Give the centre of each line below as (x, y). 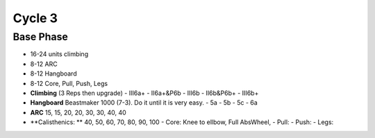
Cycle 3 (35, 18)
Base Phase (41, 37)
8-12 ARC (44, 64)
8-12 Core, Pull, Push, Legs (69, 83)
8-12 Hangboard (53, 74)
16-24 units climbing (59, 54)
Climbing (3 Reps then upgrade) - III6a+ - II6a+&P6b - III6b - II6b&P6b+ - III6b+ (144, 93)
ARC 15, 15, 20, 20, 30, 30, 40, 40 (78, 112)
